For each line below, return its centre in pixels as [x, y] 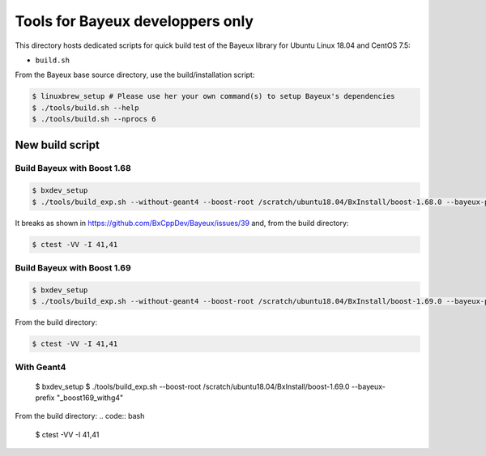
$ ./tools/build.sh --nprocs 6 [94, 119]
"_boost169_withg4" [90, 398]
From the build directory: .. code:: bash [80, 416]
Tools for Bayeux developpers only [134, 21]
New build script [58, 145]
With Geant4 [40, 367]
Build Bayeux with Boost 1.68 [73, 168]
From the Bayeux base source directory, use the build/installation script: [135, 75]
